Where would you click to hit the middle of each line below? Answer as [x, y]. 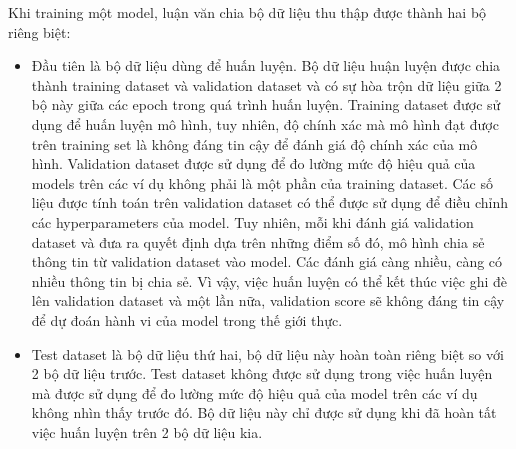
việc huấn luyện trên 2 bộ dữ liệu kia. [147, 431]
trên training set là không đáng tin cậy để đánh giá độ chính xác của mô [254, 143]
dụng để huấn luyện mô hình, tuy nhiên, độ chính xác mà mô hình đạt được [265, 123]
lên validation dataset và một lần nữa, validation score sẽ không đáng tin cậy [268, 300]
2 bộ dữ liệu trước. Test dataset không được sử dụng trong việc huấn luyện [262, 373]
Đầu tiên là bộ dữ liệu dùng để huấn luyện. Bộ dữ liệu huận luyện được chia [266, 65]
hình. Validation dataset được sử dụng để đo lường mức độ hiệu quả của [253, 163]
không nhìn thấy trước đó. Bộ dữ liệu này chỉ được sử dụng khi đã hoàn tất [264, 412]
